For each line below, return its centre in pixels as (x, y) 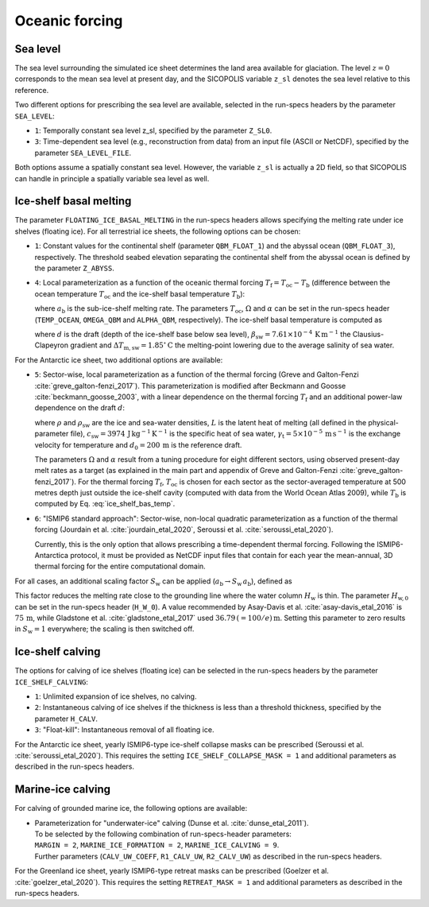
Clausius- (368, 334)
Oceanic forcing (69, 21)
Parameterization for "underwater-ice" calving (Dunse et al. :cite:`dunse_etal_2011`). (172, 823)
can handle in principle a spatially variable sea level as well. (112, 178)
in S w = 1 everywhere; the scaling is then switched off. (104, 630)
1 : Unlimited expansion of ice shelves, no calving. (116, 696)
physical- (383, 422)
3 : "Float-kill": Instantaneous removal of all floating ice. (124, 730)
